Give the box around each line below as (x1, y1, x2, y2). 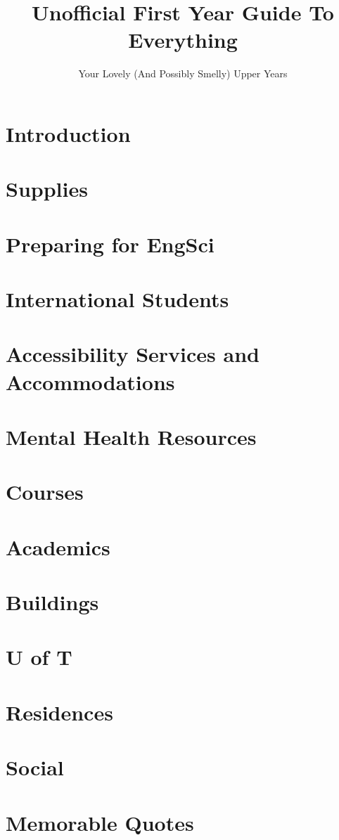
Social (6, 753, 64, 782)
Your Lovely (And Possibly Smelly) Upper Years (78, 66, 288, 81)
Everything (128, 25, 238, 54)
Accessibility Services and (6, 340, 260, 368)
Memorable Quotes (6, 808, 194, 836)
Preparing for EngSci (6, 229, 215, 258)
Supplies (6, 174, 88, 203)
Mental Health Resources (6, 422, 257, 451)
